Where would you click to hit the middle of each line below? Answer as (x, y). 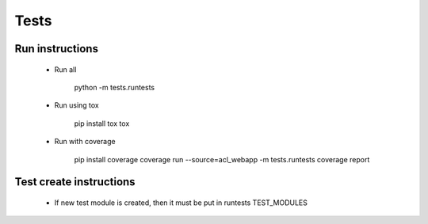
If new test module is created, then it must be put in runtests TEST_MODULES (181, 203)
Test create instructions (75, 182)
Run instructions (57, 49)
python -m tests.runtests (114, 87)
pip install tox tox (102, 123)
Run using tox (76, 105)
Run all (65, 69)
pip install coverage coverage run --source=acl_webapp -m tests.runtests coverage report (222, 159)
